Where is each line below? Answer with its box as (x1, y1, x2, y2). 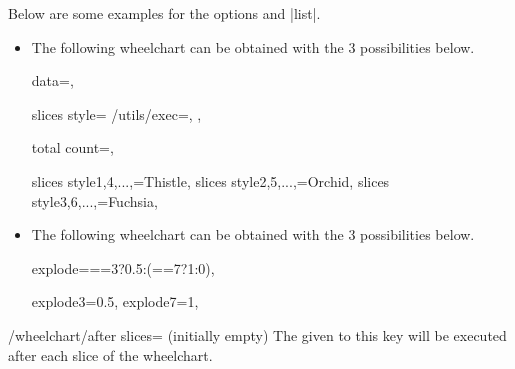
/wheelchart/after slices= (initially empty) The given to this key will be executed (8, 324, 507, 345)
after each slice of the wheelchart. (8, 344, 213, 365)
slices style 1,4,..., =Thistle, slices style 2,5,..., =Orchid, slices (31, 170, 390, 191)
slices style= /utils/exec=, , (31, 103, 202, 124)
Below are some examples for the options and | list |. (8, 3, 321, 23)
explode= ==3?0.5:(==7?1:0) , (31, 257, 215, 278)
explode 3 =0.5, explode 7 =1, (31, 291, 199, 312)
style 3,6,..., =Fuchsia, (31, 190, 158, 211)
